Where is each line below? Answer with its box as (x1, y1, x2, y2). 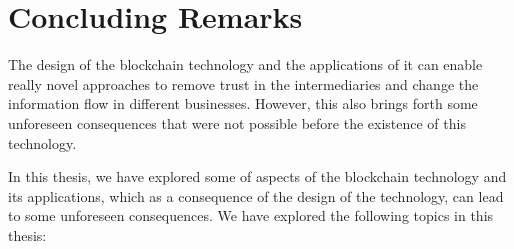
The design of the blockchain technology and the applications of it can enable (8, 54, 483, 75)
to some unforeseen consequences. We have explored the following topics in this (8, 205, 494, 226)
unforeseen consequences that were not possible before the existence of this (8, 112, 466, 133)
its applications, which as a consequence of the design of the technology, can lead (8, 185, 504, 206)
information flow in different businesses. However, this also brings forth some (8, 93, 478, 114)
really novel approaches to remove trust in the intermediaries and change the (8, 73, 479, 94)
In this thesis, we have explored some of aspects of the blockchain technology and (8, 166, 507, 187)
